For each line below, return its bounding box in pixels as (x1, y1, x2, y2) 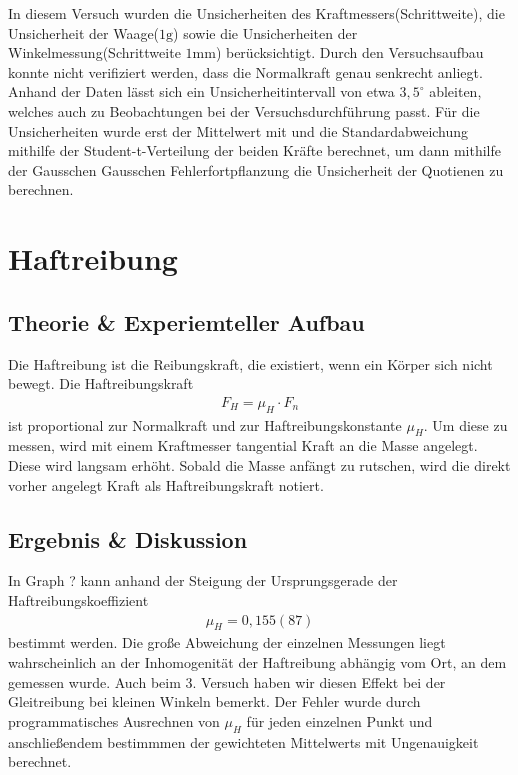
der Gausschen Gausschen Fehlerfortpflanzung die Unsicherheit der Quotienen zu (8, 159, 504, 180)
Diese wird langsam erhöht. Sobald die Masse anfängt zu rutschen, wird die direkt (8, 454, 511, 475)
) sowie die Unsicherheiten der (173, 22, 358, 43)
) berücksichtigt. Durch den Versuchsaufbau (215, 42, 484, 63)
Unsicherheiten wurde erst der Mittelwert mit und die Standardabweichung (8, 120, 469, 141)
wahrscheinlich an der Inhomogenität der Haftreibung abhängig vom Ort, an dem (8, 651, 507, 672)
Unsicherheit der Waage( (8, 22, 160, 43)
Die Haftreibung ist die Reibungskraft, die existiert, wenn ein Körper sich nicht (8, 353, 493, 374)
